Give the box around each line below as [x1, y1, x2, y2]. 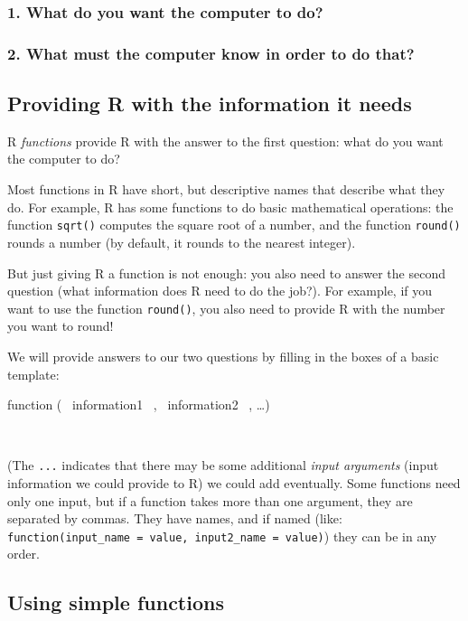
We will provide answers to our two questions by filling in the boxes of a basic [7, 346, 439, 365]
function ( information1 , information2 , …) [7, 395, 270, 414]
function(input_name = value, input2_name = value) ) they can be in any [7, 526, 437, 545]
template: [7, 364, 60, 383]
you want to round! [7, 316, 114, 335]
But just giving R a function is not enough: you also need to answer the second [7, 263, 445, 282]
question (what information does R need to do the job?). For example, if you [7, 281, 433, 300]
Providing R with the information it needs [7, 89, 412, 118]
